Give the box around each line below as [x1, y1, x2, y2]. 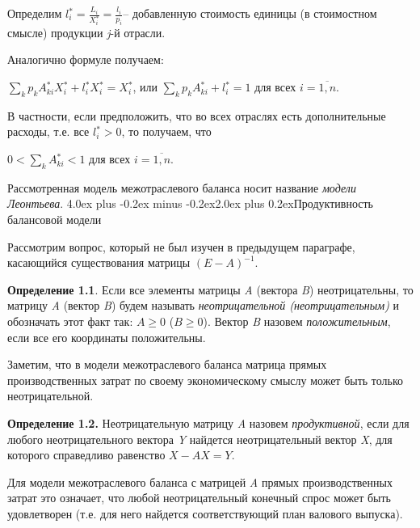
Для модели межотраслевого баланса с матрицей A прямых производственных [7, 473, 393, 490]
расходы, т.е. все [7, 123, 90, 140]
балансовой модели [7, 211, 102, 228]
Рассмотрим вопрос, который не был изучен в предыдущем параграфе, [7, 238, 355, 255]
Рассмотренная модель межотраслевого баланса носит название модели [7, 179, 356, 196]
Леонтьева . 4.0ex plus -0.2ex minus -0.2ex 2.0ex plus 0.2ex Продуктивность [7, 195, 373, 212]
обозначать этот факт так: [7, 313, 133, 329]
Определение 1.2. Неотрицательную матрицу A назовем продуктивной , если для [7, 414, 409, 431]
